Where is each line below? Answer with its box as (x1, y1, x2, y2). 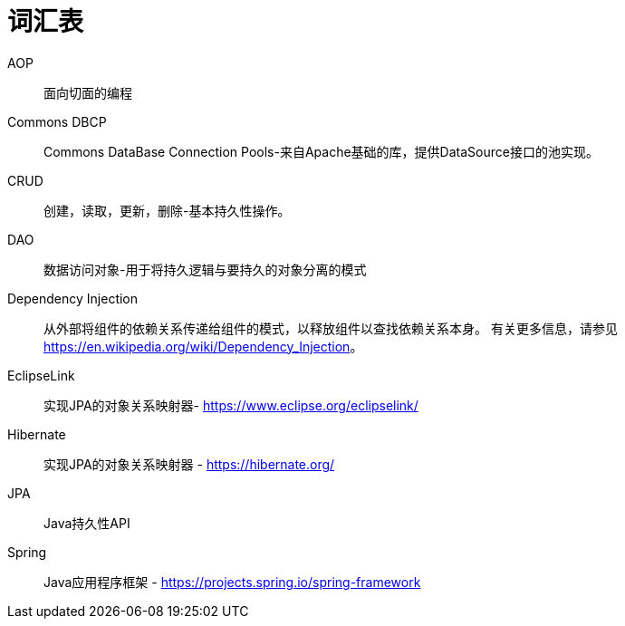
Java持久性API (43, 515, 130, 531)
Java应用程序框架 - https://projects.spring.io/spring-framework (43, 573, 421, 590)
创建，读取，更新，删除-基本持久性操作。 (43, 202, 291, 218)
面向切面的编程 (43, 84, 132, 101)
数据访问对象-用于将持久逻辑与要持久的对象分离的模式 (43, 261, 367, 277)
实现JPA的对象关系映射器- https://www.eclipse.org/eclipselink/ (43, 397, 418, 413)
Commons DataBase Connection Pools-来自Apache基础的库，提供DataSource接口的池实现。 (43, 143, 599, 159)
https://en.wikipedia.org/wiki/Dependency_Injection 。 (43, 338, 363, 354)
